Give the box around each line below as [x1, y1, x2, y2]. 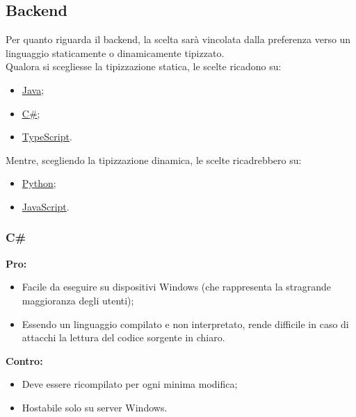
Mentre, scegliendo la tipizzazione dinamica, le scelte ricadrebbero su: [6, 152, 302, 167]
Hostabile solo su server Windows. [22, 400, 168, 414]
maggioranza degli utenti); [22, 293, 134, 307]
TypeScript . [22, 129, 72, 144]
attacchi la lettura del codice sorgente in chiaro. [22, 330, 225, 345]
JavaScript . [22, 199, 70, 213]
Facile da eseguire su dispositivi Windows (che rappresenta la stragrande [22, 279, 332, 294]
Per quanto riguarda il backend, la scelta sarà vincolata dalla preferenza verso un [6, 32, 351, 47]
